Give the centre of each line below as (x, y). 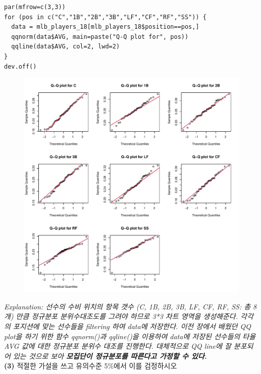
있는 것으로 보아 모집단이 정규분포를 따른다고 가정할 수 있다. (110, 356)
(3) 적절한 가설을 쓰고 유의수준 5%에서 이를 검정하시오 (91, 366)
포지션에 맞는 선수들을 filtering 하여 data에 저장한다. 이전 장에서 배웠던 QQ (132, 326)
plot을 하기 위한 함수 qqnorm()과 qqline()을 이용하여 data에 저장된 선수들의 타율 (130, 336)
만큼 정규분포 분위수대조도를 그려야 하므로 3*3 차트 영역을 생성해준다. (127, 316)
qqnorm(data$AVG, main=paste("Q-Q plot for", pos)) (100, 37)
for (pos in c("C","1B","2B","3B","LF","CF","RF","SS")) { (105, 17)
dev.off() (20, 66)
